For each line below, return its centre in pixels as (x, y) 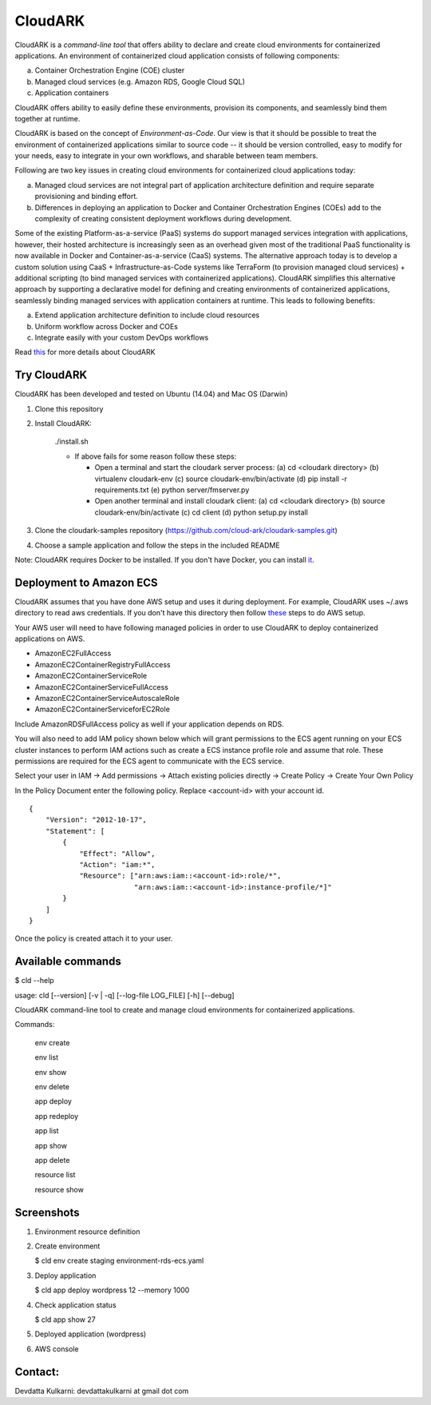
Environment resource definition (87, 1232)
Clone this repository (69, 408)
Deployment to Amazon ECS (87, 582)
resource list (55, 1175)
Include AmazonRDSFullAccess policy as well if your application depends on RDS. (150, 724)
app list (47, 1131)
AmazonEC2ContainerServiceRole (91, 676)
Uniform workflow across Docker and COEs (107, 326)
